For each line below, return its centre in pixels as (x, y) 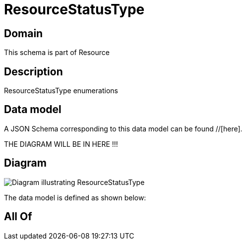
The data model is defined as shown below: (75, 197)
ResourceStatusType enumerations (61, 91)
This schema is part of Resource (57, 53)
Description (33, 71)
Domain (24, 33)
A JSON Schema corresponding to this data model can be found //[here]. (123, 128)
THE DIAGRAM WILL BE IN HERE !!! (61, 144)
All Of (18, 217)
